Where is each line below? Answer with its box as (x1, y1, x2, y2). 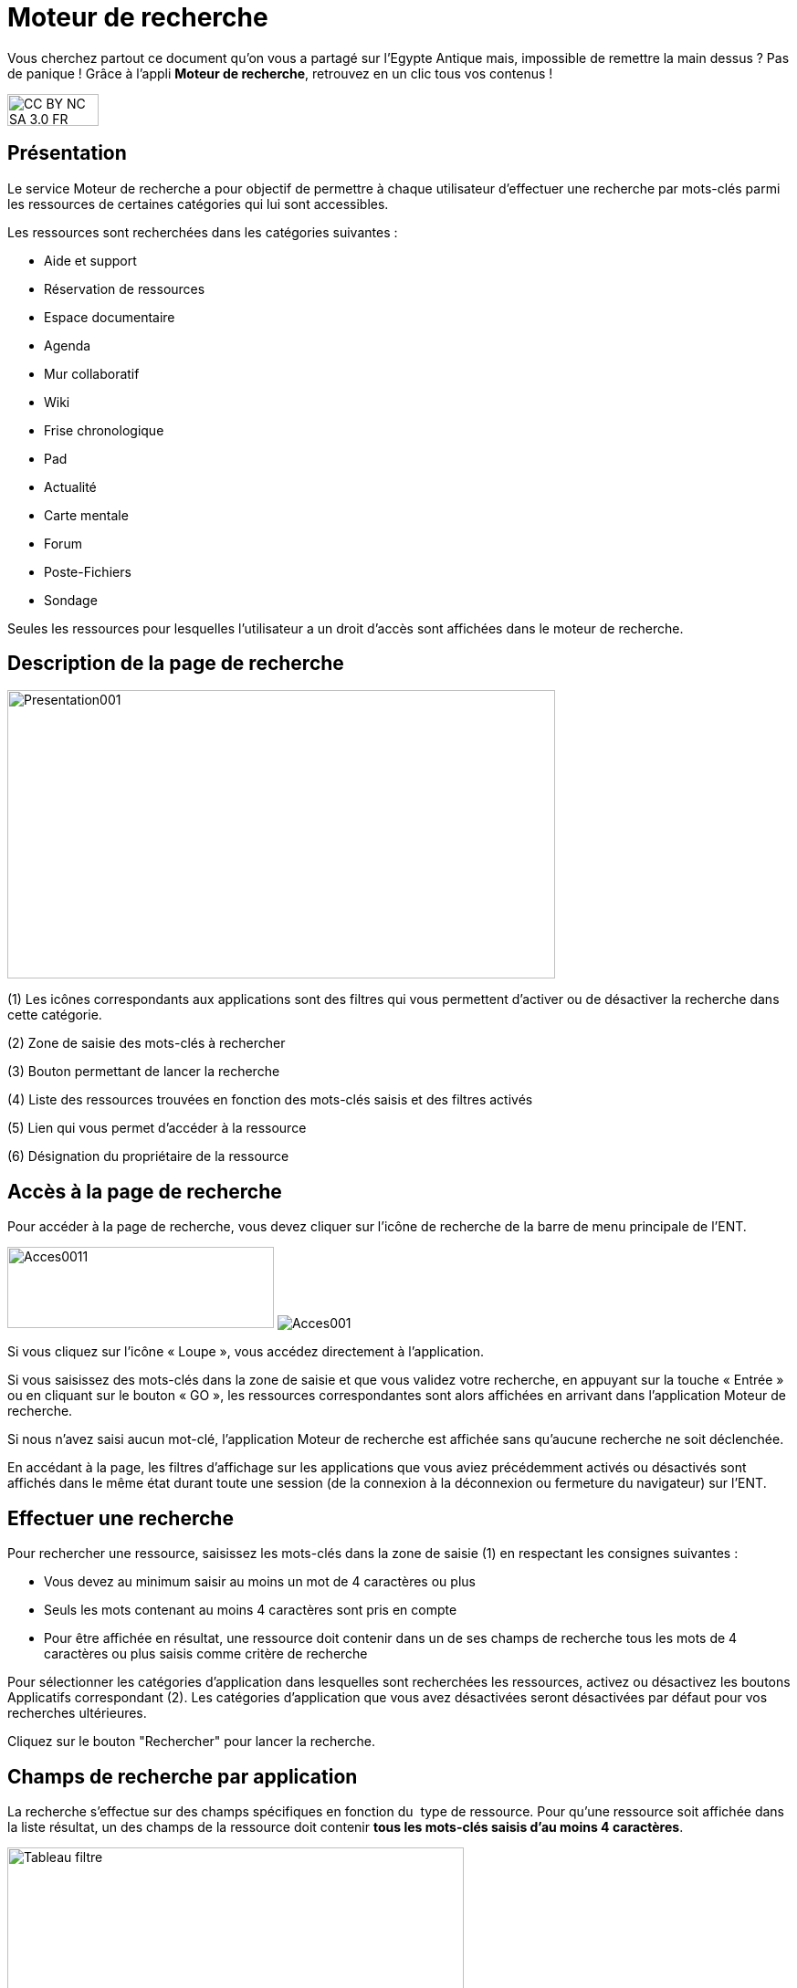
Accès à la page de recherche (7, 1179, 282, 1203)
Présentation (7, 141, 127, 165)
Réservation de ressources (44, 280, 205, 297)
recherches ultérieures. (7, 1705, 147, 1721)
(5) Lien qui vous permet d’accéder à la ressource (7, 1120, 307, 1136)
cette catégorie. (7, 1007, 102, 1023)
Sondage (44, 591, 98, 608)
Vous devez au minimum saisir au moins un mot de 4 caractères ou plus (44, 1574, 476, 1590)
